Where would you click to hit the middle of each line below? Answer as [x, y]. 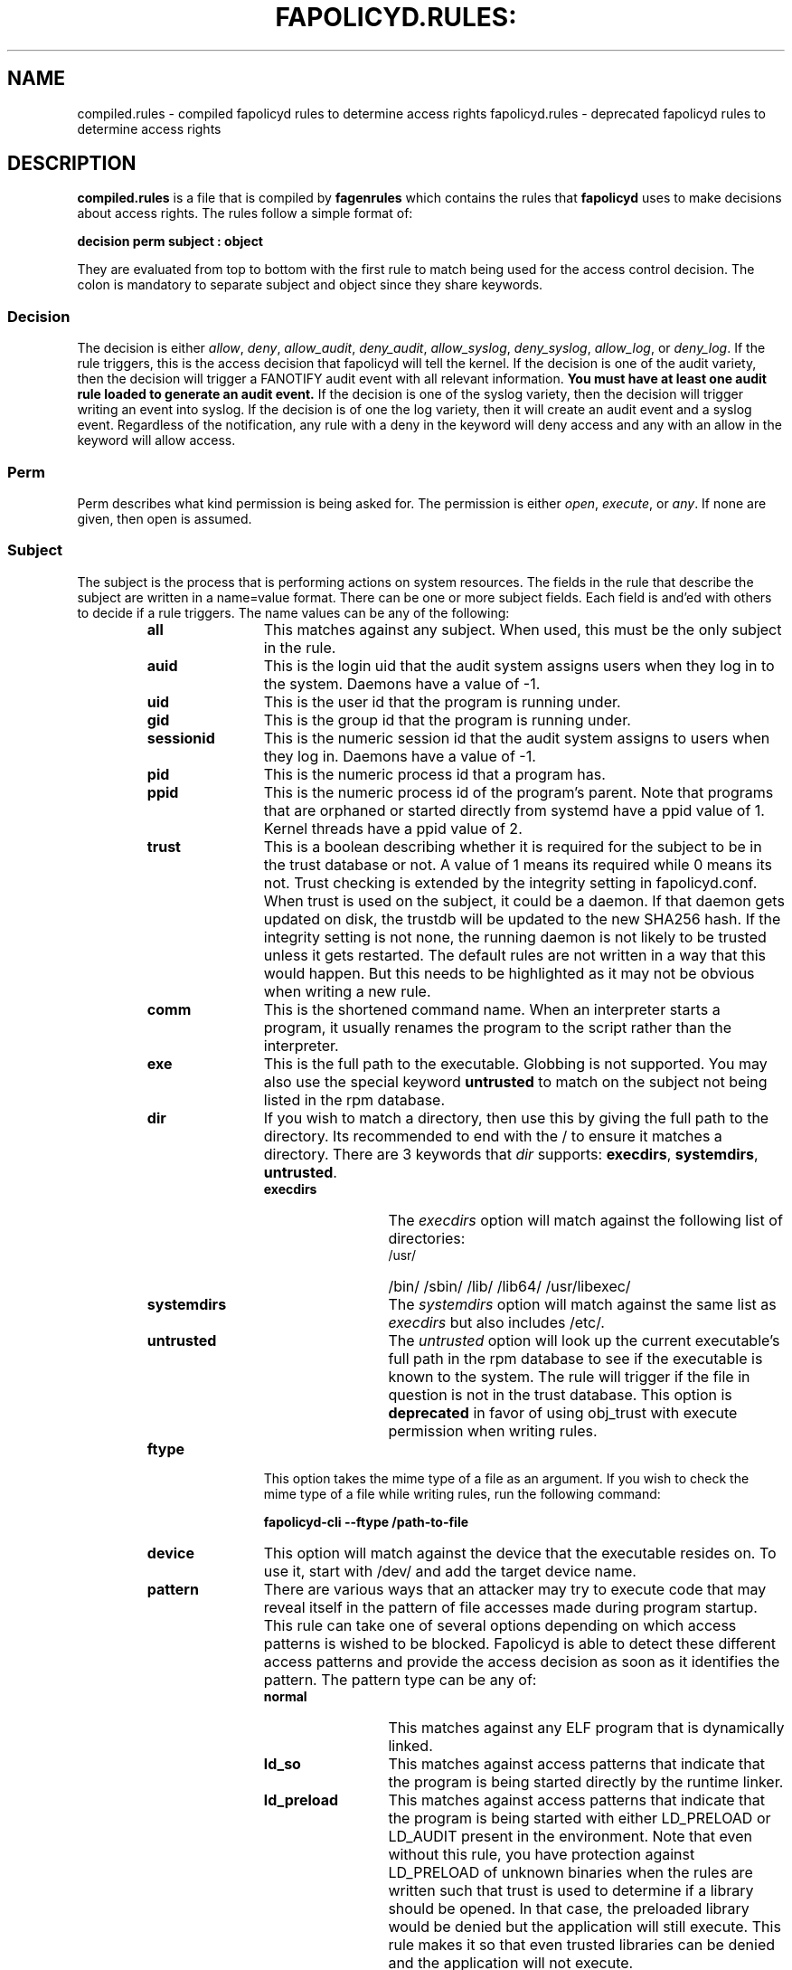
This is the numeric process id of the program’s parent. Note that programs [519, 792]
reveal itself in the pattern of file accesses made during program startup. [510, 1607]
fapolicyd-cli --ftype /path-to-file [366, 1521]
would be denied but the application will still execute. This [585, 1926]
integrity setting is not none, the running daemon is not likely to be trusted [515, 937]
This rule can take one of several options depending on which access [500, 1625]
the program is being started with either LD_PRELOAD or [580, 1818]
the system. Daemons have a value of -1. [402, 683]
